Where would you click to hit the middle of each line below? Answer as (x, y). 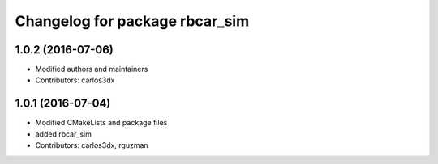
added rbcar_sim (64, 134)
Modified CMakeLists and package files (101, 123)
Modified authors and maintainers (92, 69)
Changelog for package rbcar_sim (132, 21)
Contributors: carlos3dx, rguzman (92, 145)
